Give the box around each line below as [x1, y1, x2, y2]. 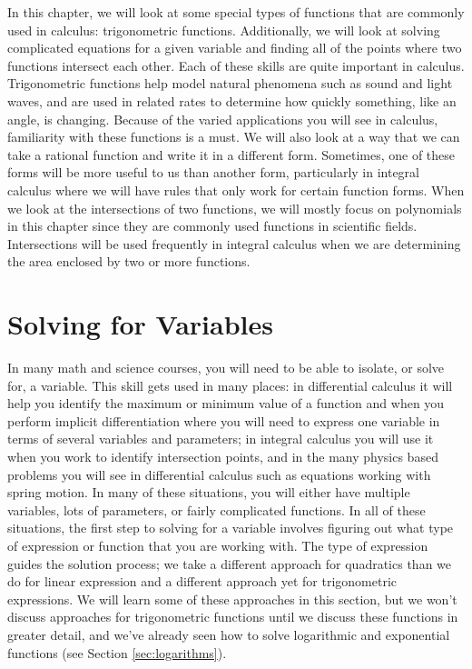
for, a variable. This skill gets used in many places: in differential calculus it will [7, 375, 453, 394]
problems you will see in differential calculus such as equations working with [7, 464, 431, 484]
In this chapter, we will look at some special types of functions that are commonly [7, 3, 465, 21]
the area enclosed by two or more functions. [7, 252, 251, 271]
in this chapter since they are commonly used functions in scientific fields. [7, 216, 418, 235]
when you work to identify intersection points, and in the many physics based [7, 447, 438, 465]
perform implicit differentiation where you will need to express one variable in [7, 411, 440, 430]
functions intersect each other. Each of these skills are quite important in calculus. [7, 55, 465, 75]
